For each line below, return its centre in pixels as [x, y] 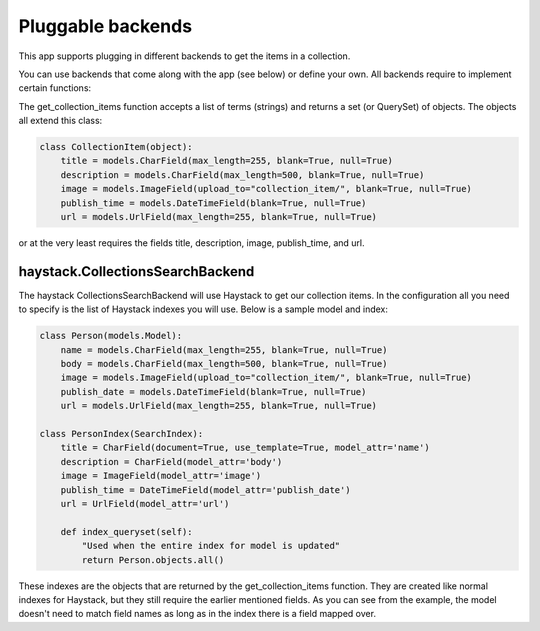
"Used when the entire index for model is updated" [211, 546]
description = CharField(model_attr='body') [171, 461]
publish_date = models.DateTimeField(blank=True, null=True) [213, 391]
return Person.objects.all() [153, 559]
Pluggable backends [105, 26]
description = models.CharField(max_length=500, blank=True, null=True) [242, 174]
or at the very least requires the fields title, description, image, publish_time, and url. [191, 243]
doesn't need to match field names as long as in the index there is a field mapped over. [197, 614]
